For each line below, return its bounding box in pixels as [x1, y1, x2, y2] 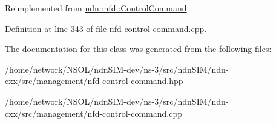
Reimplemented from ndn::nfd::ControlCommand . [5, 2, 189, 14]
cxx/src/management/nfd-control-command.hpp [5, 74, 183, 87]
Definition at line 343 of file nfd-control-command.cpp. [5, 22, 207, 34]
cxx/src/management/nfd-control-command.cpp [5, 106, 182, 119]
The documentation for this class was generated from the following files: [5, 42, 272, 55]
